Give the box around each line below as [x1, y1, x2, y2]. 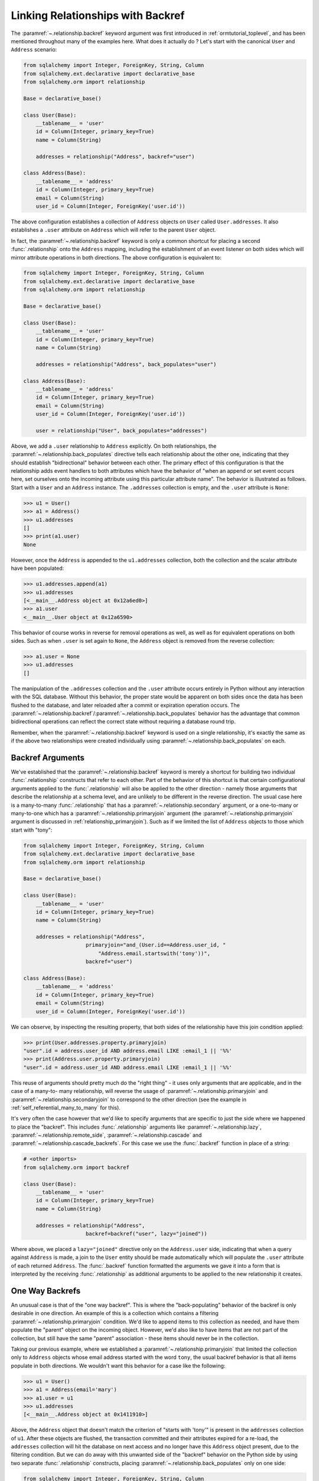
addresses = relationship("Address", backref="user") [35, 153, 195, 160]
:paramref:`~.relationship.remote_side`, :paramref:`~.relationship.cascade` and [11, 1131, 202, 1139]
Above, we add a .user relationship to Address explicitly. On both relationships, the [11, 442, 217, 450]
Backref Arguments [11, 752, 85, 762]
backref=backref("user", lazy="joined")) [86, 1230, 207, 1237]
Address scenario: [11, 46, 57, 53]
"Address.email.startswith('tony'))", [97, 950, 211, 957]
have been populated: [11, 565, 64, 572]
